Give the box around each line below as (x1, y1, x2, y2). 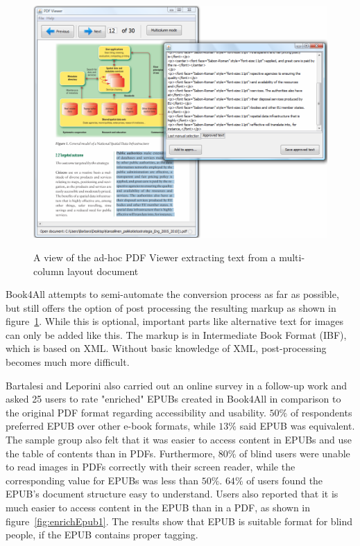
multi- (279, 249, 305, 264)
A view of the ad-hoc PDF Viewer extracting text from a (33, 249, 276, 264)
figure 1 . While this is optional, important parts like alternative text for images (6, 314, 344, 328)
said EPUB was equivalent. (239, 419, 355, 433)
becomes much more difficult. (6, 355, 130, 369)
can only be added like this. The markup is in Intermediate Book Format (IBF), (6, 327, 347, 342)
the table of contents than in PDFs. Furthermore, (6, 446, 216, 460)
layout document (67, 263, 139, 278)
